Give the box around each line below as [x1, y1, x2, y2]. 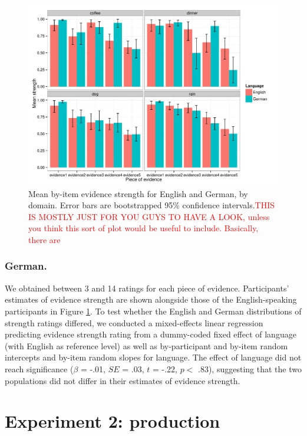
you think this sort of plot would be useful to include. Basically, [28, 222, 259, 234]
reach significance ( [5, 362, 74, 375]
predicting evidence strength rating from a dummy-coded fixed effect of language [5, 328, 296, 340]
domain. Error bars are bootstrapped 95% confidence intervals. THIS [28, 199, 275, 211]
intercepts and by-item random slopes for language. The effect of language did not [5, 351, 302, 363]
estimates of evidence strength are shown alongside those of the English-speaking [5, 293, 297, 306]
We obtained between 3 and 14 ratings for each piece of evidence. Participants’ [5, 281, 289, 294]
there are [28, 233, 61, 245]
